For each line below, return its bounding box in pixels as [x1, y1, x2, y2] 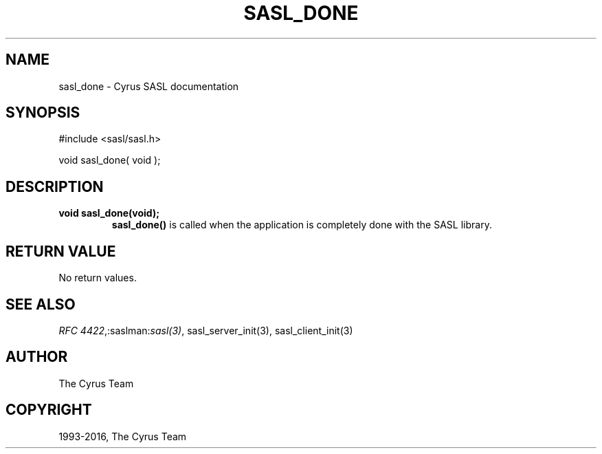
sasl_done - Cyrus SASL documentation [58, 80, 239, 92]
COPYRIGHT [5, 401, 92, 419]
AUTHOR [5, 348, 68, 366]
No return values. [58, 272, 137, 284]
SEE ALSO [5, 295, 76, 313]
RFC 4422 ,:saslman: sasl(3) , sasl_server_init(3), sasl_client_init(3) [58, 324, 353, 336]
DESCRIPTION [5, 177, 104, 195]
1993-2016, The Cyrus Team [58, 430, 187, 442]
